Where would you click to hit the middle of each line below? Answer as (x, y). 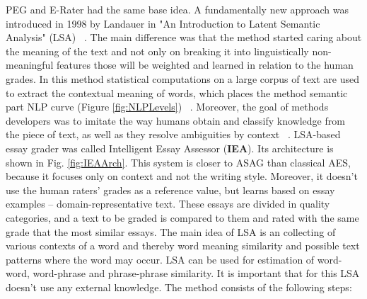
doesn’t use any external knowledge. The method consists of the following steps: (179, 287)
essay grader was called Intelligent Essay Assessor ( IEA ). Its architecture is (170, 148)
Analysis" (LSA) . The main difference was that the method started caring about (184, 37)
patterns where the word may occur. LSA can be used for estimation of (160, 259)
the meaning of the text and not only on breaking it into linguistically (157, 51)
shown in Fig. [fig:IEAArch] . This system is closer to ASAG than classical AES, (178, 162)
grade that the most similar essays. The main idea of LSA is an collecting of (171, 231)
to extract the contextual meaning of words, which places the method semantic (177, 92)
